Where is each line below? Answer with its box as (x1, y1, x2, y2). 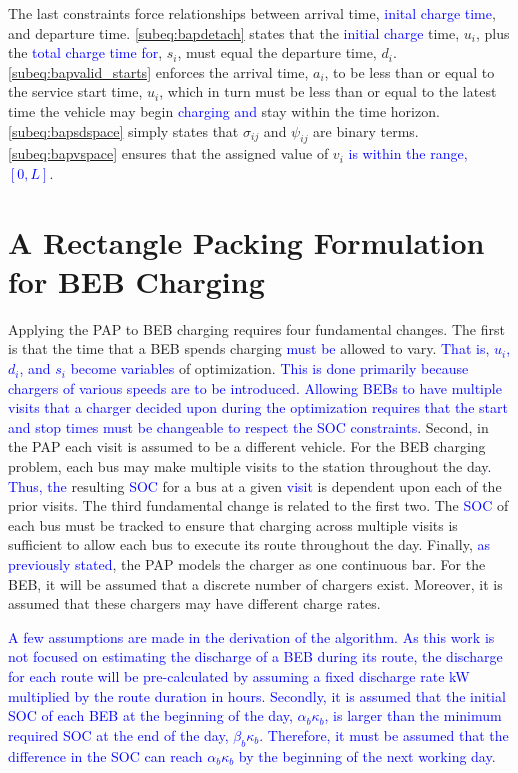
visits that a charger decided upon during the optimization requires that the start (8, 397, 508, 418)
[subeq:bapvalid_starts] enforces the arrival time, (8, 61, 309, 82)
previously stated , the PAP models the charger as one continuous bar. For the (8, 553, 486, 574)
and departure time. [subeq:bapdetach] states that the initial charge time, (8, 22, 460, 43)
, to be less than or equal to (324, 61, 495, 82)
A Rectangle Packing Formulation (8, 221, 485, 262)
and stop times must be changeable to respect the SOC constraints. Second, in (8, 416, 489, 437)
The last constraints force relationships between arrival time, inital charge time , (8, 3, 496, 23)
